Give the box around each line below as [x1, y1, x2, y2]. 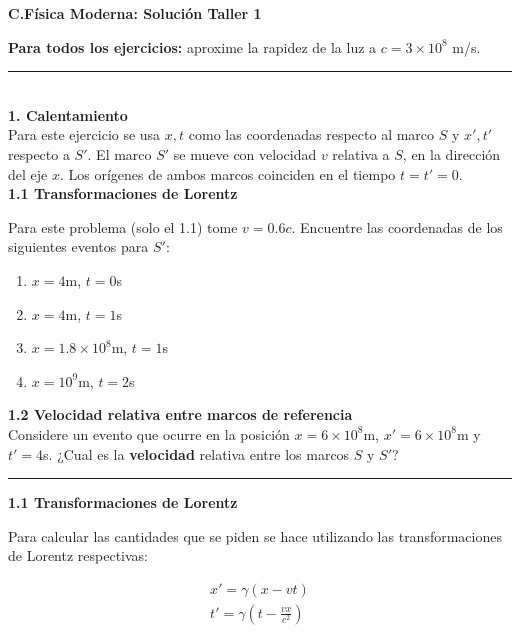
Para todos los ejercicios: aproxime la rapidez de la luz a [8, 36, 377, 57]
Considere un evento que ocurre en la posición [8, 423, 290, 444]
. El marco [87, 143, 152, 164]
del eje [8, 163, 48, 184]
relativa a [332, 143, 390, 164]
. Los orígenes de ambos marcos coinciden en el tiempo [59, 163, 396, 184]
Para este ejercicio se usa [8, 124, 161, 145]
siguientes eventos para [8, 236, 149, 257]
